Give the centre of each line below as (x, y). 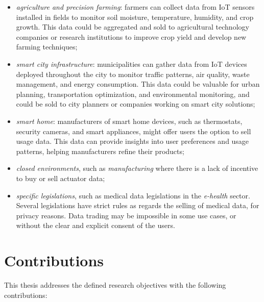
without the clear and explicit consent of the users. (95, 225)
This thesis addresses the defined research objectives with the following (115, 285)
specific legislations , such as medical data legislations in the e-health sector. (133, 195)
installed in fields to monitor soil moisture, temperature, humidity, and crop (135, 17)
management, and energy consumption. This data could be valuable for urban (138, 84)
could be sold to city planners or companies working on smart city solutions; (136, 104)
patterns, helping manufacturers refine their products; (100, 151)
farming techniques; (47, 47)
